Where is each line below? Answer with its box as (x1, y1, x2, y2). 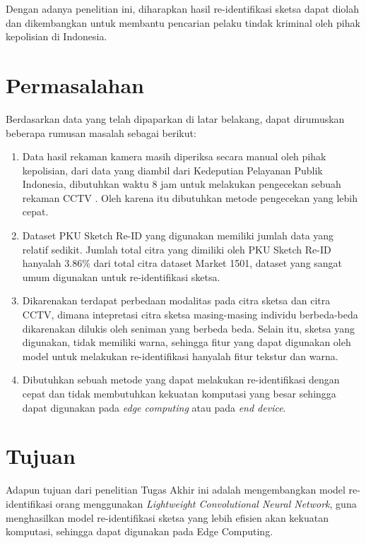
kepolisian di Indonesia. (6, 29, 107, 44)
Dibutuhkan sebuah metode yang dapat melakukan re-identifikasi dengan (22, 372, 340, 387)
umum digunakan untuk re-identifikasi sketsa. (22, 269, 220, 284)
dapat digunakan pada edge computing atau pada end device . (22, 400, 286, 414)
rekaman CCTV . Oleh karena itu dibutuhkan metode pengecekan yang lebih (22, 190, 358, 205)
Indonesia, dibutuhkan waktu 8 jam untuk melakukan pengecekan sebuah (22, 177, 341, 191)
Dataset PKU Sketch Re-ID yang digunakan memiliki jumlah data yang (22, 228, 334, 243)
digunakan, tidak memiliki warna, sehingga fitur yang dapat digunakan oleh (22, 335, 351, 350)
